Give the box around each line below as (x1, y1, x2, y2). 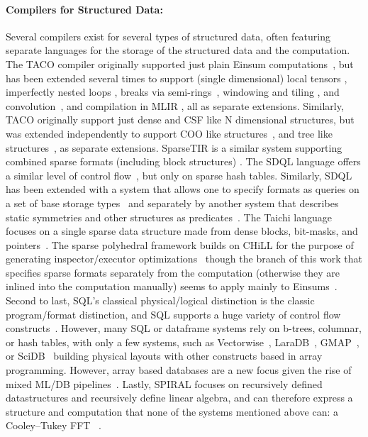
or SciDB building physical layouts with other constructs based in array (6, 348, 323, 363)
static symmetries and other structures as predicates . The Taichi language (6, 209, 332, 224)
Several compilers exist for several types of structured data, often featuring (6, 28, 330, 43)
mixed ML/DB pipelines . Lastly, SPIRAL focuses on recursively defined (6, 376, 323, 391)
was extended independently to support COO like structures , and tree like (6, 126, 333, 140)
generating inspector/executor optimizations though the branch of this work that (6, 251, 362, 266)
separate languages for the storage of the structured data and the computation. (6, 43, 350, 57)
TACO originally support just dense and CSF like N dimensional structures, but (6, 112, 355, 127)
